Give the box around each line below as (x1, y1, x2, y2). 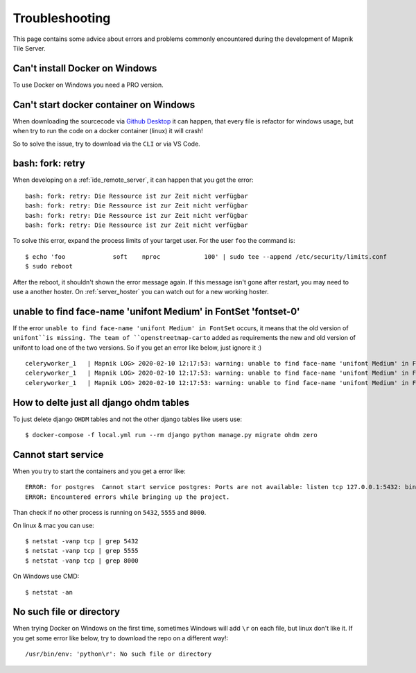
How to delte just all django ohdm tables (12, 396, 190, 409)
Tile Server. (12, 44, 46, 52)
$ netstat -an (25, 588, 73, 596)
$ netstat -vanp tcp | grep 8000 (25, 556, 139, 565)
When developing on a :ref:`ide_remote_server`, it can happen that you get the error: (12, 176, 254, 184)
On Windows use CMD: (12, 572, 80, 581)
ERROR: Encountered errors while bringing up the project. (25, 493, 230, 501)
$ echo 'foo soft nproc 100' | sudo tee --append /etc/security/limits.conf (25, 253, 388, 260)
